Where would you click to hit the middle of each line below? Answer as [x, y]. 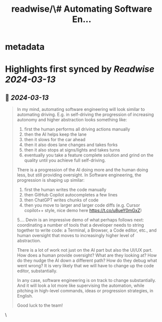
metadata [25, 47]
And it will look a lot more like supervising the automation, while [81, 286]
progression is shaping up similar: [51, 180]
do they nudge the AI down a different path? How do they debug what [87, 260]
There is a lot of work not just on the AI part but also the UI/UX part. [85, 250]
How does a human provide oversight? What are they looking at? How [87, 256]
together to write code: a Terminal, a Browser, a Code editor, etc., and [87, 230]
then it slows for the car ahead [55, 140]
